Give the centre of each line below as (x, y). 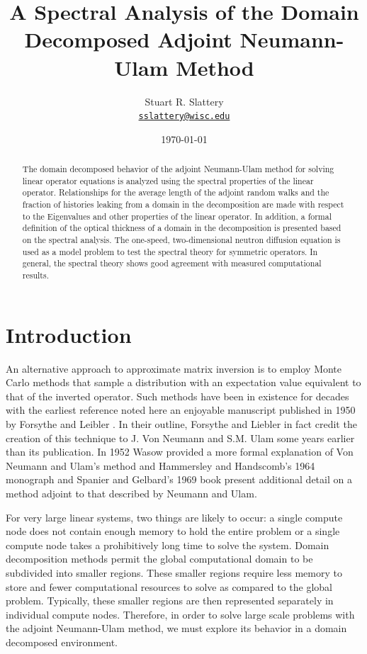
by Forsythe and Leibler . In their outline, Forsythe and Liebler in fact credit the (181, 424)
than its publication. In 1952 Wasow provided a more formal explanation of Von (180, 452)
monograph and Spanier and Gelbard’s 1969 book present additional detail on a (179, 479)
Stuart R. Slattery (184, 101)
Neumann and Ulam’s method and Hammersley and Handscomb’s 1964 (160, 465)
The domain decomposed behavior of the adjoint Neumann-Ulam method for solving (178, 169)
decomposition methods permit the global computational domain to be (159, 559)
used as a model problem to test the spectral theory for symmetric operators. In (170, 251)
